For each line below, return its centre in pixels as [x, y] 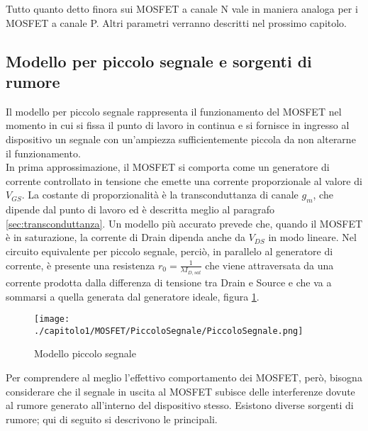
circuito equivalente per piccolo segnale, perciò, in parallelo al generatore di [169, 251]
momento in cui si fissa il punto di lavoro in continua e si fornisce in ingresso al [178, 125]
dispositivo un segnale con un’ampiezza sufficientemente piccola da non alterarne [181, 139]
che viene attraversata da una [269, 265]
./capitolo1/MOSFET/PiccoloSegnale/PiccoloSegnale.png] [169, 331]
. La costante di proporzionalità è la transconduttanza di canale [160, 195]
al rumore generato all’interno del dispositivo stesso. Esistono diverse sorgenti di [180, 405]
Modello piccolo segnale [85, 353]
